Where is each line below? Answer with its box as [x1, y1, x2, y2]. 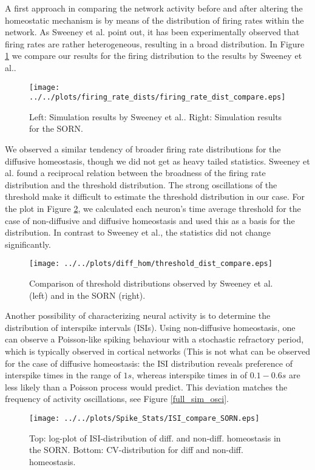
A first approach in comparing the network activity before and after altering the [5, 2, 303, 14]
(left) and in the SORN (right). [29, 288, 146, 301]
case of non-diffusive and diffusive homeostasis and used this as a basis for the [5, 214, 295, 226]
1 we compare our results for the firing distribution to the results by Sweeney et [5, 49, 302, 62]
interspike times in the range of [5, 369, 121, 381]
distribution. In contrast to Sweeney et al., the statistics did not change [5, 226, 271, 239]
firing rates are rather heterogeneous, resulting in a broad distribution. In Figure [5, 37, 305, 50]
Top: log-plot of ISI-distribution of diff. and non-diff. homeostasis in [29, 431, 281, 444]
